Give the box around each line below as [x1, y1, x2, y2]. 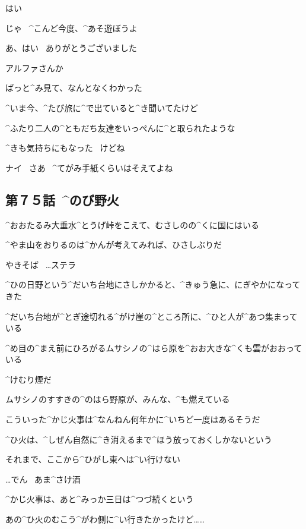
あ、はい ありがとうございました [5, 42, 137, 54]
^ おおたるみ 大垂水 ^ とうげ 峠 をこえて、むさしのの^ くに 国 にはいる [5, 218, 259, 231]
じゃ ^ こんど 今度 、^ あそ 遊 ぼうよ [5, 21, 138, 34]
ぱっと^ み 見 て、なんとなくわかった [5, 81, 142, 94]
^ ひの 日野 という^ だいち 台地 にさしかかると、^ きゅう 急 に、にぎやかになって [5, 278, 301, 291]
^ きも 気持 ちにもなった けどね [5, 141, 125, 154]
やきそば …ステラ [5, 258, 76, 270]
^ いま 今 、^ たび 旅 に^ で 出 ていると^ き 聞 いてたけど [5, 101, 198, 114]
